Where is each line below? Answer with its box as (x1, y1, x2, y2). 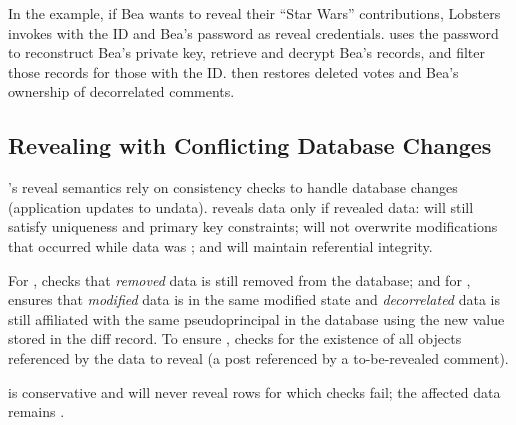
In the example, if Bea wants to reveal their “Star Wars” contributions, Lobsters (8, 3, 501, 23)
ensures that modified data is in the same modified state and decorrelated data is (8, 289, 500, 310)
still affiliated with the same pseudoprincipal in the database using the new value (8, 308, 505, 329)
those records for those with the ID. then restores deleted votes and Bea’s (8, 61, 459, 82)
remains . (8, 401, 65, 422)
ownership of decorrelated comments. (8, 81, 235, 102)
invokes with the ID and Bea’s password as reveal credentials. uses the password (8, 22, 499, 43)
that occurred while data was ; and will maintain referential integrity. (8, 235, 433, 256)
